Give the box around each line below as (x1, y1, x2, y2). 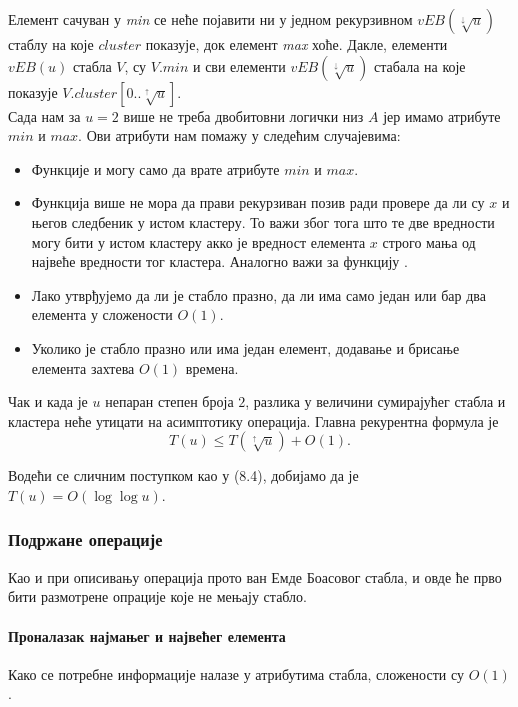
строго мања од (382, 231, 476, 252)
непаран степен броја (105, 391, 234, 412)
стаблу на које (8, 34, 94, 54)
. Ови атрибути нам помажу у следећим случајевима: (78, 125, 401, 146)
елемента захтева (31, 357, 135, 378)
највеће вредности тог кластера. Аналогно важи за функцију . (31, 251, 408, 272)
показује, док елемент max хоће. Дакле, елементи (145, 34, 448, 54)
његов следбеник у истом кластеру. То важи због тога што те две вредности (31, 211, 495, 232)
